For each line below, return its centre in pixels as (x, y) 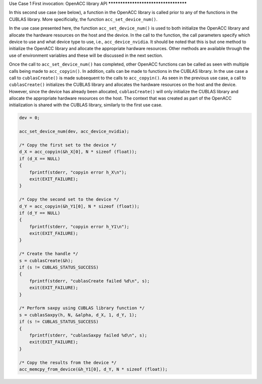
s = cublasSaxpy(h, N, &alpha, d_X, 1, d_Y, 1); (78, 315)
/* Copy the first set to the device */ (68, 145)
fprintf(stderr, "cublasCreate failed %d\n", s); (90, 281)
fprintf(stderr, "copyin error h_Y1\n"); (79, 226)
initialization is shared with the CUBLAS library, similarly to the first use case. (86, 105)
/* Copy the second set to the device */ (69, 200)
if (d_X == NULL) (40, 159)
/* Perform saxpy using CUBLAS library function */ (82, 308)
